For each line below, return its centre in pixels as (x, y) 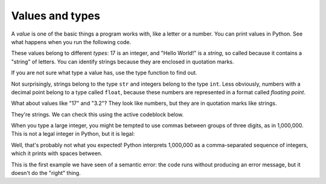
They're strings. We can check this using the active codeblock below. (97, 114)
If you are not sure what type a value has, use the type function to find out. (104, 73)
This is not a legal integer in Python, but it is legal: (73, 134)
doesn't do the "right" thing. (46, 173)
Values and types (56, 16)
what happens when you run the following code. (71, 42)
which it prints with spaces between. (57, 153)
